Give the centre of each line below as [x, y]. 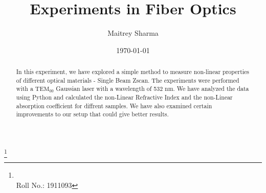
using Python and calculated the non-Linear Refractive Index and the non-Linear [124, 97]
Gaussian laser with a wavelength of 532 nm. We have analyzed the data [152, 89]
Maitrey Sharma [133, 33]
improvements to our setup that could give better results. [92, 114]
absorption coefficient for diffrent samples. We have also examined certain [114, 105]
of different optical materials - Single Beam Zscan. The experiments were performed [128, 80]
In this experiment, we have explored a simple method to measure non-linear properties [133, 72]
